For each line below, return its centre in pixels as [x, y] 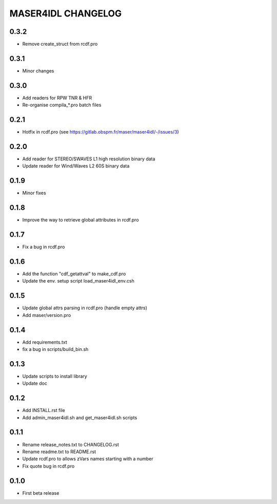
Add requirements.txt [45, 342]
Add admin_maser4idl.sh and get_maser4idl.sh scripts [80, 417]
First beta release [41, 493]
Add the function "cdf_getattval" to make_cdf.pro [74, 274]
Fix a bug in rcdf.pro [44, 247]
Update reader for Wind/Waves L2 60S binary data [76, 166]
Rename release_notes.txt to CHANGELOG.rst [71, 444]
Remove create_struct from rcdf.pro [60, 44]
